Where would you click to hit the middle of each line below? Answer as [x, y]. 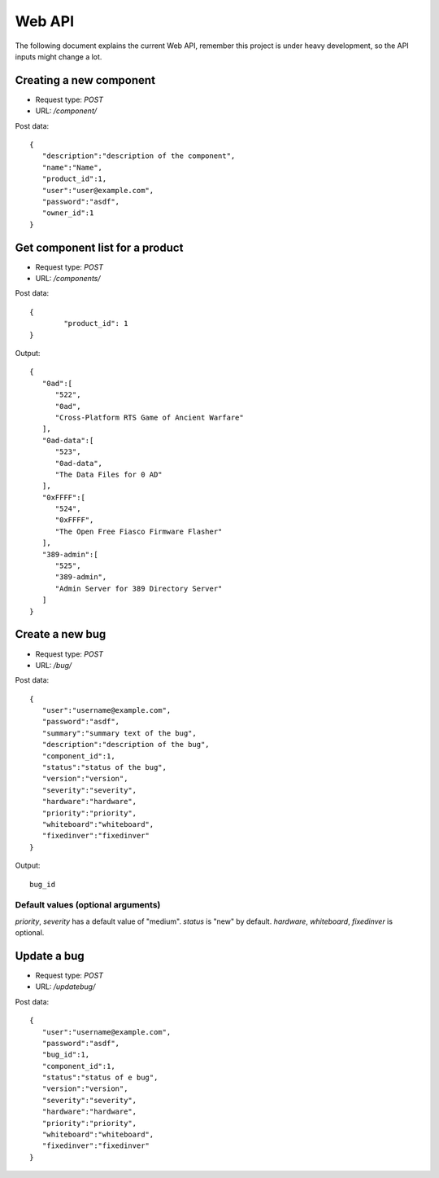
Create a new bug [61, 634]
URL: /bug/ [54, 665]
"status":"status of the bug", [104, 767]
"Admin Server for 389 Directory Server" [139, 588]
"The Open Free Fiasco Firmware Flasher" [139, 531]
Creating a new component [85, 80]
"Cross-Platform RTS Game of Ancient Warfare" [149, 417]
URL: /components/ [68, 279]
